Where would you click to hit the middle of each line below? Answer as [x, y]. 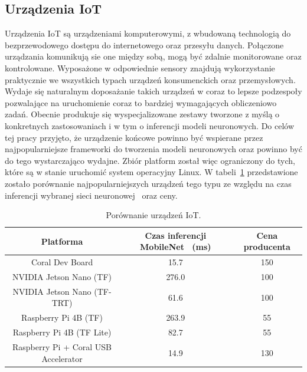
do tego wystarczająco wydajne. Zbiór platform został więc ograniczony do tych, [150, 160]
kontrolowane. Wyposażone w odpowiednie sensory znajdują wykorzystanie [140, 68]
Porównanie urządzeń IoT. [153, 215]
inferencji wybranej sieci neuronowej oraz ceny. [91, 195]
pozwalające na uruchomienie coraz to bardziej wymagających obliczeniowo [141, 102]
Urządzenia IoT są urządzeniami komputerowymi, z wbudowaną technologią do [148, 33]
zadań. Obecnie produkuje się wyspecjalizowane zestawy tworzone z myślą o [142, 114]
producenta [267, 247]
